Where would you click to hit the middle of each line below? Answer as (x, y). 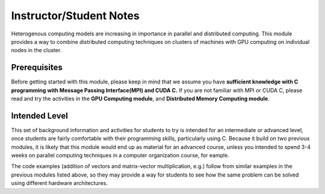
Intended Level (40, 116)
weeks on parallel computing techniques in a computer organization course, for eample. (120, 156)
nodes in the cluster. (36, 50)
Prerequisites (37, 68)
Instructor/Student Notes (75, 16)
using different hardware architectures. (60, 183)
